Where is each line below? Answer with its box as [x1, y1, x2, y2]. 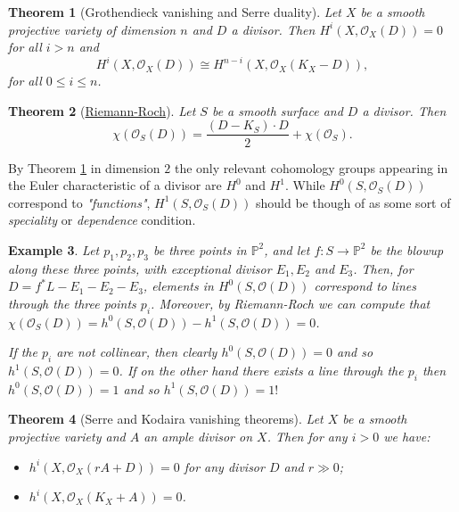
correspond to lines [314, 277, 416, 295]
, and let [264, 240, 310, 259]
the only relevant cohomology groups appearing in [174, 158, 448, 177]
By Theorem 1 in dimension [8, 158, 160, 177]
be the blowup [370, 240, 444, 259]
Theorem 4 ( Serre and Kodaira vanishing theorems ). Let [8, 409, 324, 428]
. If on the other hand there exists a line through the [119, 361, 404, 380]
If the [8, 343, 37, 361]
